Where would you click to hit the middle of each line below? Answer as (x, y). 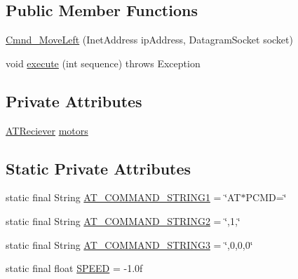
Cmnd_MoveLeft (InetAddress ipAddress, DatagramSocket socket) (149, 40)
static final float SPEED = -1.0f (74, 268)
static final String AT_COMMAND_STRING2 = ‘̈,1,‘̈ (123, 220)
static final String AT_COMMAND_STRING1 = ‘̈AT (123, 197)
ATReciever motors (47, 130)
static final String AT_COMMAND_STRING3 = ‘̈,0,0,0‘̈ (129, 244)
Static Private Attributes (99, 168)
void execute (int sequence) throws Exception (103, 63)
